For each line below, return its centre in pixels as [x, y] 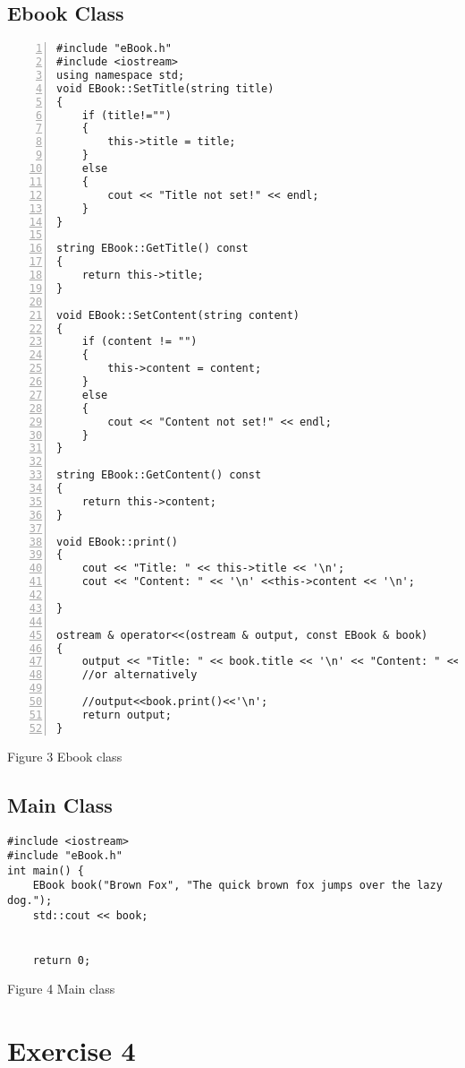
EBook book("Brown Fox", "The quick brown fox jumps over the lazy [237, 886]
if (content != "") [139, 342]
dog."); [30, 901]
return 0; [62, 960]
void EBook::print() [118, 542]
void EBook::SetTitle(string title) [165, 88]
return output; [127, 715]
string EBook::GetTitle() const [152, 249]
